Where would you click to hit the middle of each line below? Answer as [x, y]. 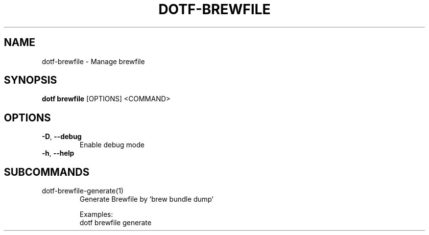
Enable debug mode [112, 145]
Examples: [96, 214]
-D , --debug [62, 137]
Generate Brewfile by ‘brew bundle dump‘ [146, 199]
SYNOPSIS [31, 80]
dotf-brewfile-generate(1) [83, 191]
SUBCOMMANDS [47, 172]
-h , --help [58, 153]
